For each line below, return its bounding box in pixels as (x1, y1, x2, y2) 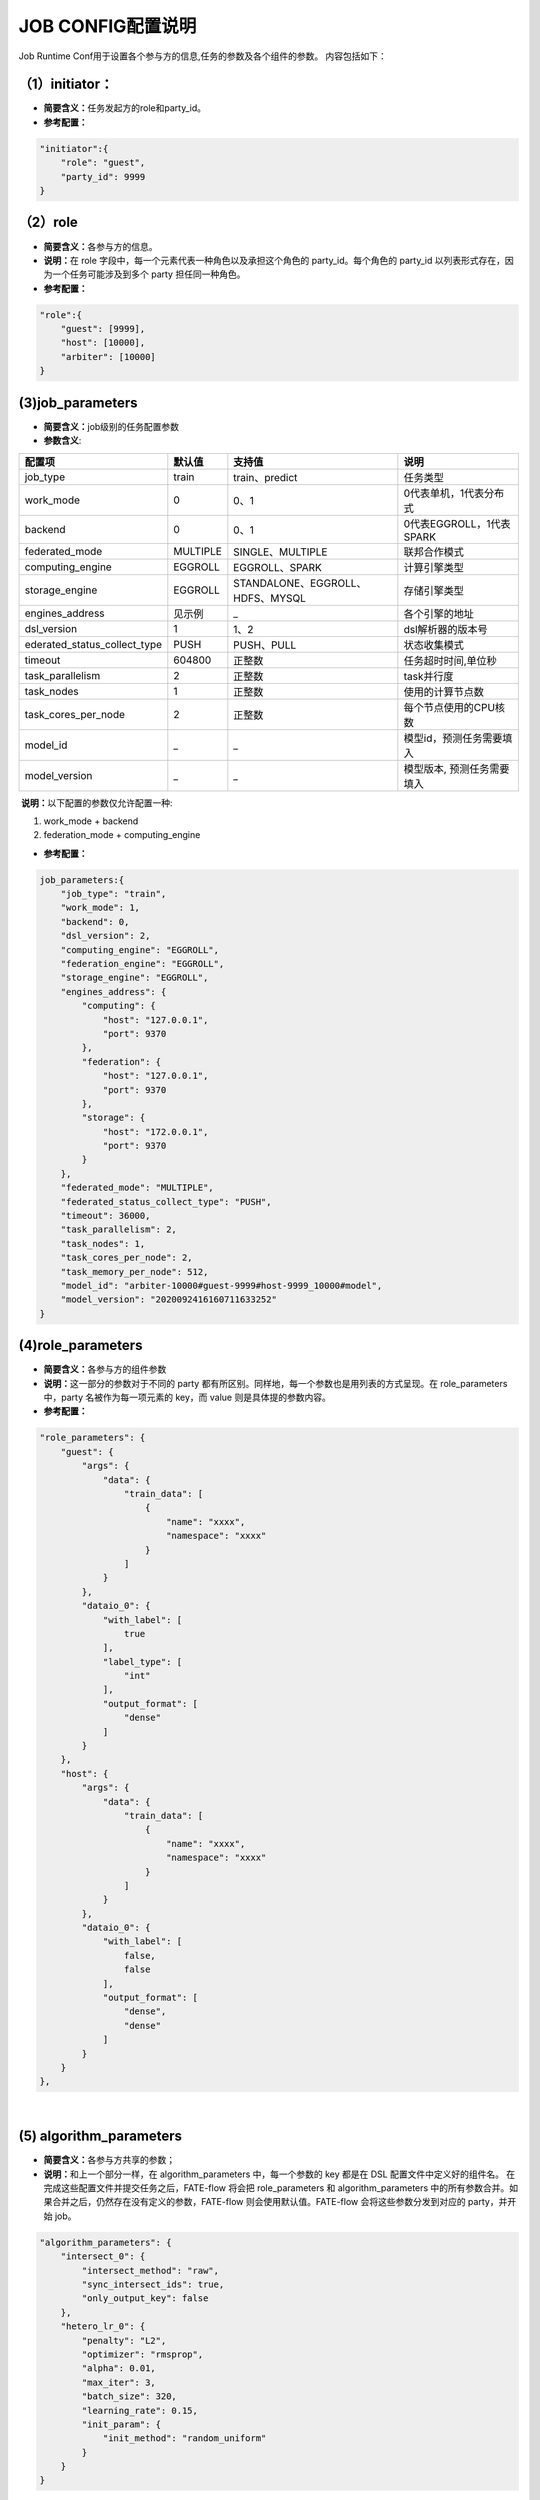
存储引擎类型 (403, 583, 465, 597)
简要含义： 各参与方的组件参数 (43, 1363, 167, 1375)
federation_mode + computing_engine (43, 829, 201, 841)
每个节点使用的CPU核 (403, 700, 505, 714)
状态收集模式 (403, 638, 465, 652)
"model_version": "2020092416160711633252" (60, 1294, 277, 1305)
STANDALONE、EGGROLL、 (233, 576, 367, 590)
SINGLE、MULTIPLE (233, 545, 328, 559)
